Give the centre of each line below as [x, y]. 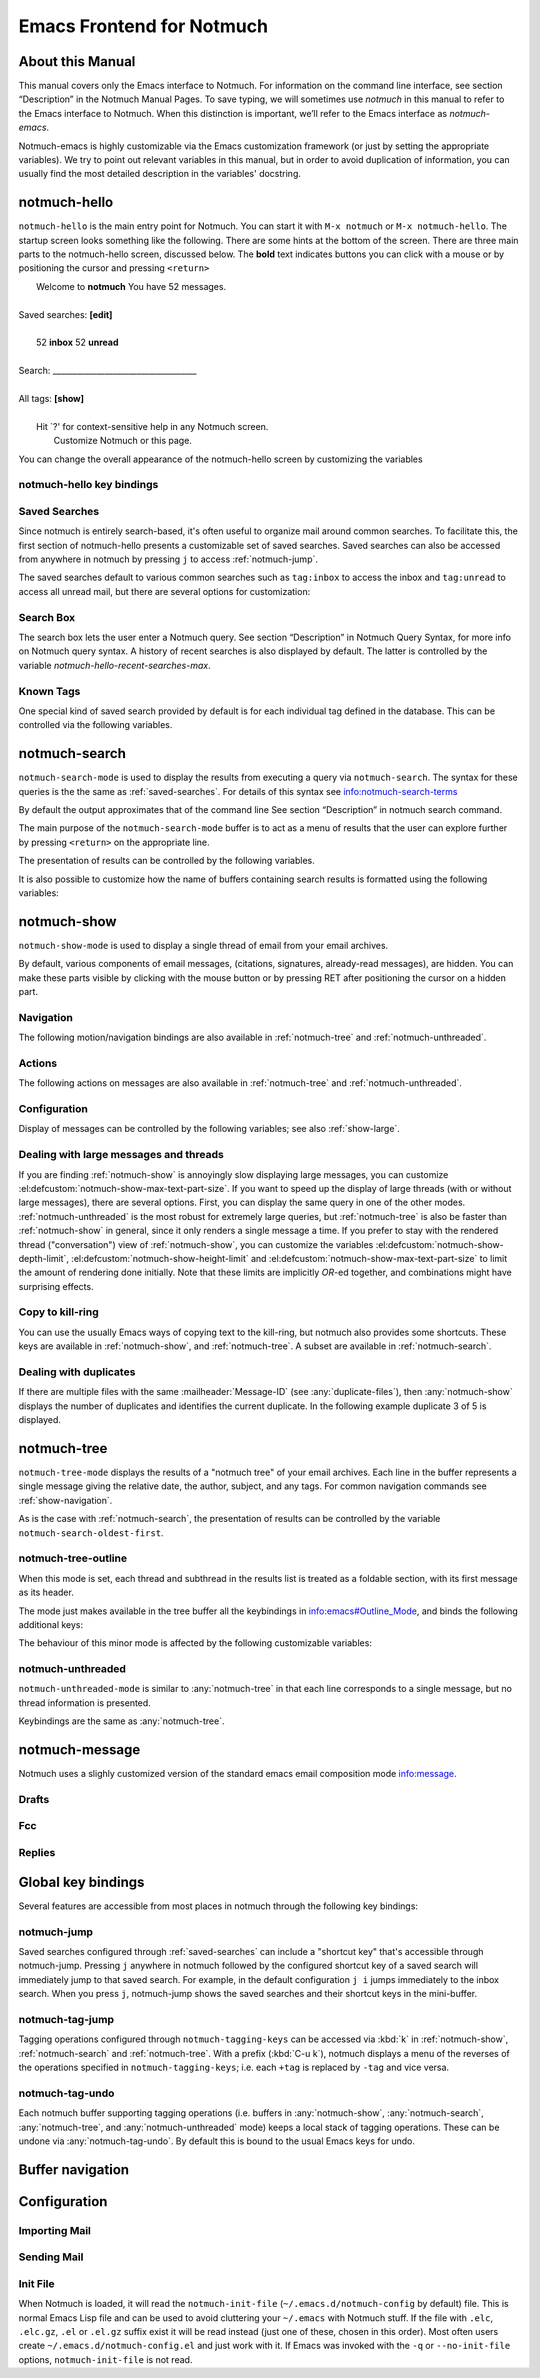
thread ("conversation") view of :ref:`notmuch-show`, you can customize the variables [196, 1244]
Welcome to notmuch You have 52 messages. [131, 286]
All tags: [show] [51, 398]
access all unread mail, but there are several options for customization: [164, 591]
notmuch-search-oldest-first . [91, 1532]
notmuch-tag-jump [66, 2019]
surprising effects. [56, 1286]
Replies [37, 1853]
